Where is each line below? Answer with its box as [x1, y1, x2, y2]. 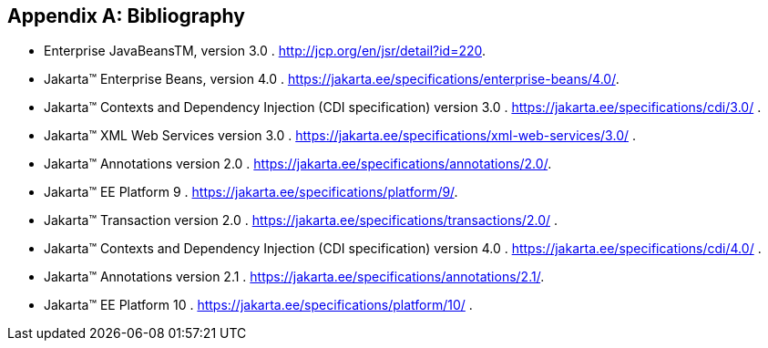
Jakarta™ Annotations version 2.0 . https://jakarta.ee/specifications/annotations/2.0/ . [44, 156, 552, 172]
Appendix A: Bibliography [7, 5, 245, 27]
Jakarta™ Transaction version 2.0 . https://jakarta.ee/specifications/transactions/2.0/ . [44, 212, 558, 229]
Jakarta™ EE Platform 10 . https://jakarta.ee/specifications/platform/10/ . [44, 297, 473, 313]
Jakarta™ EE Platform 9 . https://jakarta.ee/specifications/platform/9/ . [44, 184, 458, 200]
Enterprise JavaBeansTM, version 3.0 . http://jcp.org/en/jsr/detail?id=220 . [44, 43, 486, 59]
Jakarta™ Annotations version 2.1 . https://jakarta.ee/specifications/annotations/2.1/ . [44, 269, 545, 285]
